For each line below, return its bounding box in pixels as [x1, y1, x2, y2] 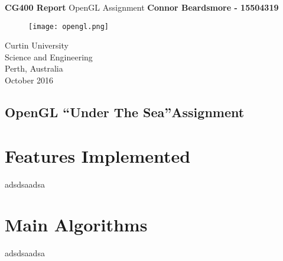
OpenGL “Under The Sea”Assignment [5, 103, 245, 121]
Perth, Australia [5, 62, 63, 75]
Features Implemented [5, 143, 191, 167]
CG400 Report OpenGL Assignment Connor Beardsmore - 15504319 [5, 1, 279, 13]
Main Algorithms [5, 212, 148, 237]
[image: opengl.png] [28, 22, 109, 31]
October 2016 [5, 74, 54, 86]
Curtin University [5, 39, 69, 51]
